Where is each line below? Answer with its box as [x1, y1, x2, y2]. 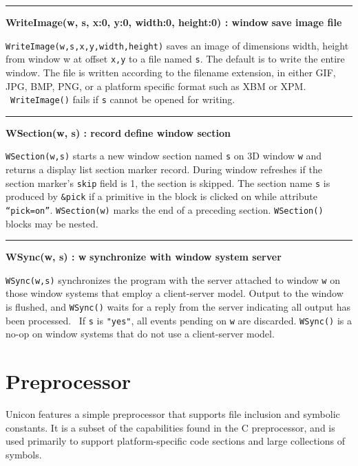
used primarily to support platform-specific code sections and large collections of [6, 434, 345, 448]
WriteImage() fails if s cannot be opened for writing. [10, 92, 235, 107]
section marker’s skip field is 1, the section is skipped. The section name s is [6, 175, 330, 190]
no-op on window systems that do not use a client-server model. [6, 326, 275, 341]
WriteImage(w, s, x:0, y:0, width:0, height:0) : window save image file [6, 15, 342, 29]
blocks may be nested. [6, 216, 98, 230]
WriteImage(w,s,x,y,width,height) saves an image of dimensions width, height [6, 38, 349, 52]
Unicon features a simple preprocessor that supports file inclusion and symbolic [6, 407, 340, 421]
